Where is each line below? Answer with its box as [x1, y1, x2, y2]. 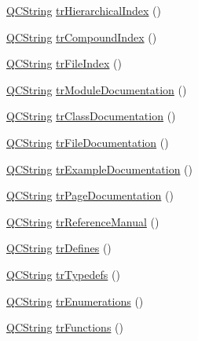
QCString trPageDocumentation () [6, 187, 174, 203]
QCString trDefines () [6, 240, 112, 256]
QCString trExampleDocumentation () [6, 160, 192, 177]
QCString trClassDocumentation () [6, 108, 176, 124]
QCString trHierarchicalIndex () [6, 2, 161, 18]
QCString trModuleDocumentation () [6, 81, 187, 97]
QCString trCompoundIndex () [6, 28, 157, 45]
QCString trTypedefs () [6, 266, 120, 282]
